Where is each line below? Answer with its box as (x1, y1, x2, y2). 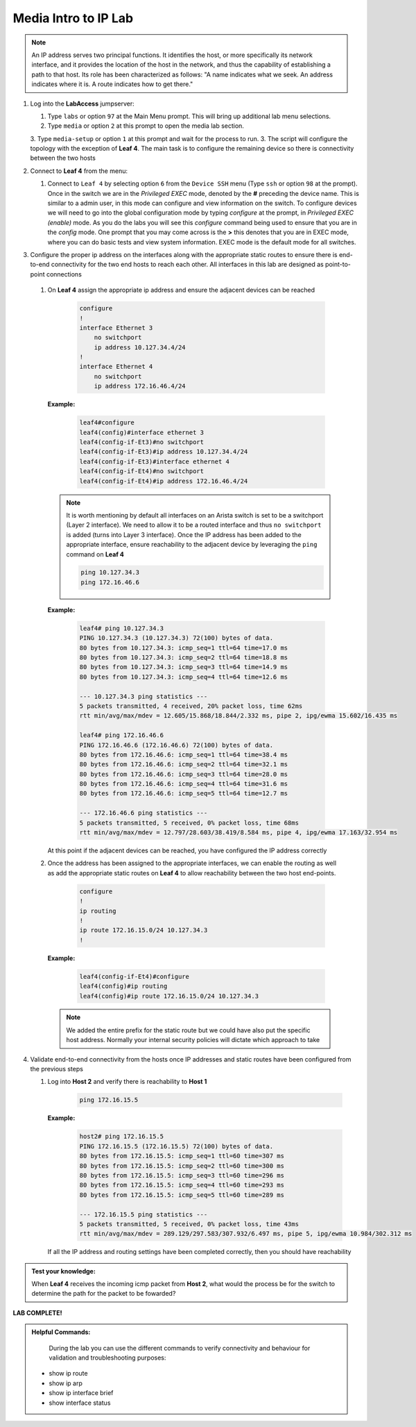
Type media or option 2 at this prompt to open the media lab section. (47, 122, 244, 130)
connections (46, 270, 83, 278)
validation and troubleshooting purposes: (49, 1353, 166, 1362)
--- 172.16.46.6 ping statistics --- (79, 809, 208, 817)
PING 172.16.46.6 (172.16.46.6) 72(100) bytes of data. (79, 741, 274, 749)
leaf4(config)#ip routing (79, 982, 168, 990)
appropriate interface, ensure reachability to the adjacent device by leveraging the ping (66, 541, 318, 549)
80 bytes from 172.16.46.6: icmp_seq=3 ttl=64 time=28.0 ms (79, 770, 288, 778)
